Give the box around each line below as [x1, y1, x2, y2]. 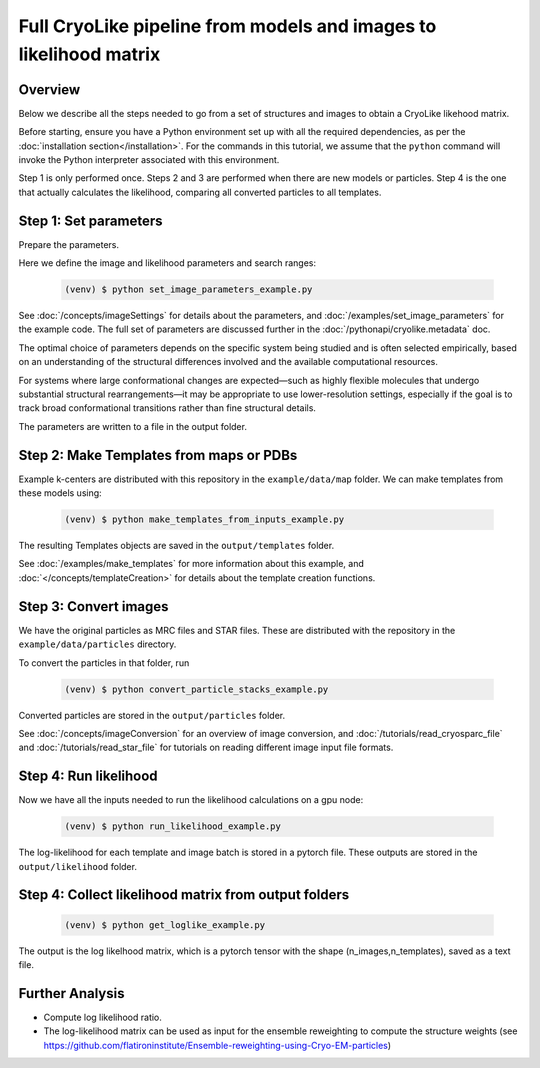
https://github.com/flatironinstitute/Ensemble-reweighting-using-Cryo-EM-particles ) [43, 1039, 392, 1051]
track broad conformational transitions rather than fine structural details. [18, 402, 317, 414]
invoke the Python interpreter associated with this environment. [18, 154, 280, 166]
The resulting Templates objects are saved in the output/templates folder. [18, 540, 335, 552]
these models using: [18, 487, 102, 499]
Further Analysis [18, 985, 125, 1002]
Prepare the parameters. [18, 238, 120, 250]
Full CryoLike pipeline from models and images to [18, 15, 437, 37]
